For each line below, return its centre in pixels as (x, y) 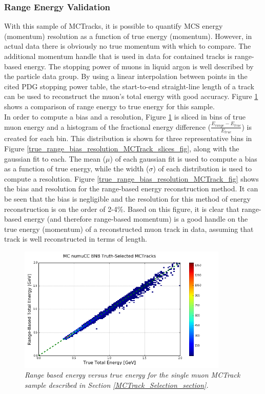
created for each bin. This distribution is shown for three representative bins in (128, 138)
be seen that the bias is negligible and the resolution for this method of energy (127, 198)
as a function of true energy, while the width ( (77, 169)
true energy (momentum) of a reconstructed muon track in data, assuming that (129, 229)
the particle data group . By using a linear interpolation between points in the (126, 76)
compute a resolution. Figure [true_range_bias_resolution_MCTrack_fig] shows (131, 178)
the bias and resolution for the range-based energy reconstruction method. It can (131, 189)
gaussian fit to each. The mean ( (55, 158)
